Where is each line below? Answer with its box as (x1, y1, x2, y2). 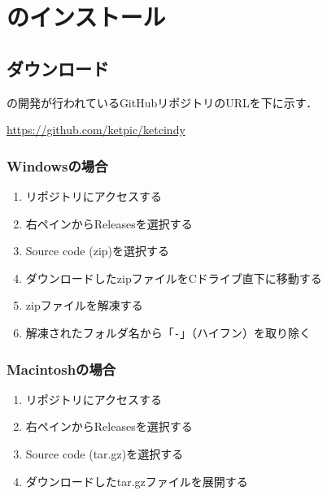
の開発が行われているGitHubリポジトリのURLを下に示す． (7, 93, 318, 111)
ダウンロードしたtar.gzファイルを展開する (25, 472, 248, 489)
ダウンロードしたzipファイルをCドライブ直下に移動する (25, 269, 322, 286)
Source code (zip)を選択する (25, 242, 170, 259)
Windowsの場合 (7, 155, 108, 176)
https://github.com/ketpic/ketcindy (7, 121, 185, 138)
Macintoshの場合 (7, 358, 116, 379)
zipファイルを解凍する (25, 297, 143, 314)
